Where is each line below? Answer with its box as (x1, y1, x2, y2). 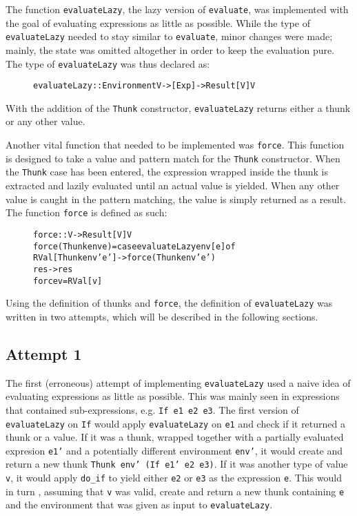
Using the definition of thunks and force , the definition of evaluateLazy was (6, 296, 333, 310)
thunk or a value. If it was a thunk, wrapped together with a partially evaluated (6, 430, 344, 444)
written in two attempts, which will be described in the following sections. (6, 309, 318, 323)
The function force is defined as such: (6, 205, 167, 220)
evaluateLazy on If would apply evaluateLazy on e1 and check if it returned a (6, 416, 346, 430)
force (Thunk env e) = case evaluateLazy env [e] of (33, 241, 236, 251)
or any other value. (6, 114, 85, 128)
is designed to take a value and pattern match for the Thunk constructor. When (6, 151, 340, 165)
